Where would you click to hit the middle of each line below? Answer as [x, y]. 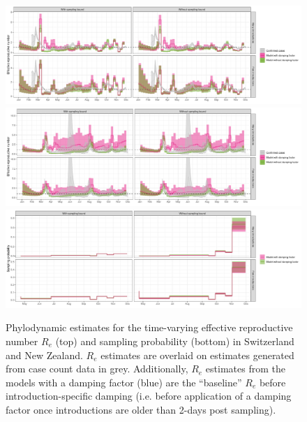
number [22, 341]
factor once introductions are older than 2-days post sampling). [141, 409]
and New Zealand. [44, 355]
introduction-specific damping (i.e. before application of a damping [149, 396]
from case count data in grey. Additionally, [97, 369]
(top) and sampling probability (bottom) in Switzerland [175, 341]
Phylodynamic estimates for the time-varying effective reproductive [149, 327]
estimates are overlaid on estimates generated [197, 355]
